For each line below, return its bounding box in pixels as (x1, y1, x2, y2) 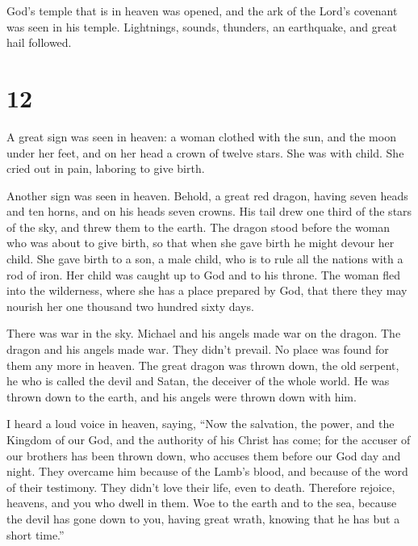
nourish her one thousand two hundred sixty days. (6, 297, 254, 314)
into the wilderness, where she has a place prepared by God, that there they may (6, 282, 408, 299)
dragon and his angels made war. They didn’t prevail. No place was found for (6, 341, 389, 358)
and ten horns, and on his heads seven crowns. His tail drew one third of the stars (6, 203, 412, 220)
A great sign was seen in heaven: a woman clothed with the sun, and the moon (6, 128, 396, 145)
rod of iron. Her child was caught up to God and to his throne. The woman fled (6, 266, 401, 283)
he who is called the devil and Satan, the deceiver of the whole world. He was (6, 372, 390, 389)
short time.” (6, 526, 65, 543)
